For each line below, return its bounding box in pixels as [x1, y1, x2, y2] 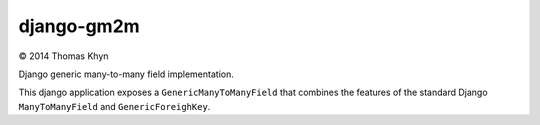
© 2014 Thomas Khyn [18, 50, 109, 62]
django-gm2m [18, 15, 140, 37]
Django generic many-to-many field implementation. [18, 68, 234, 80]
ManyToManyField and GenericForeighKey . [18, 100, 211, 112]
